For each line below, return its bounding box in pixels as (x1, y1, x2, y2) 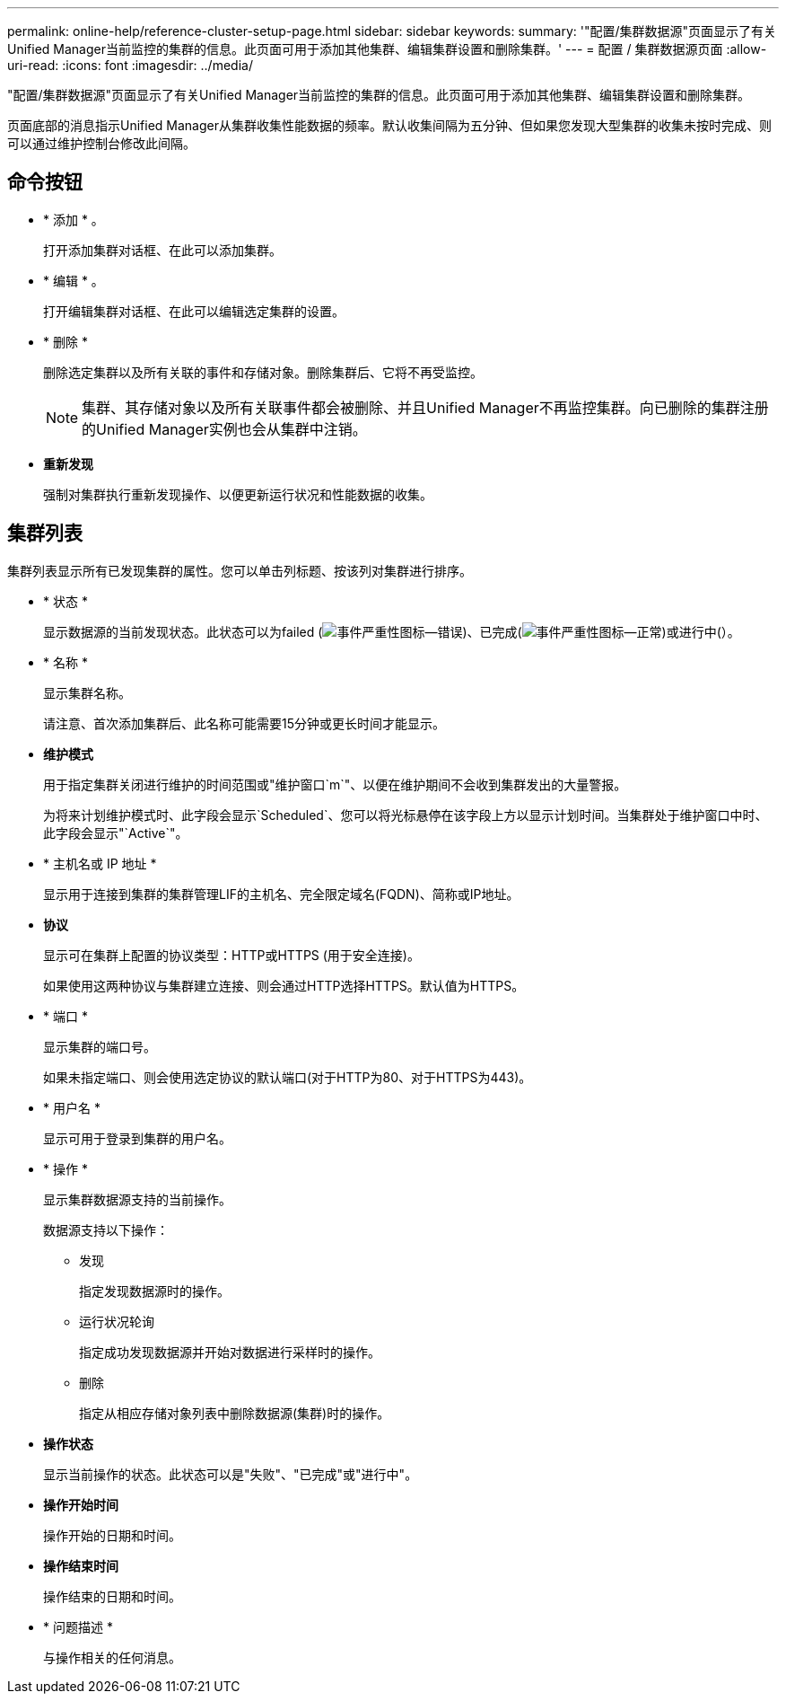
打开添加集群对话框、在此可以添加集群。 (43, 242, 282, 258)
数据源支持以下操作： (43, 1221, 169, 1238)
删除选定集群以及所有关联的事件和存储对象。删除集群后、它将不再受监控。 (43, 364, 483, 380)
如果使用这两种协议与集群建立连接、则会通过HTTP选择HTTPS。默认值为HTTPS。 (43, 977, 525, 993)
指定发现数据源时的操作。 (79, 1282, 230, 1299)
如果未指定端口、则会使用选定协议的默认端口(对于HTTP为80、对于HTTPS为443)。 (43, 1069, 532, 1085)
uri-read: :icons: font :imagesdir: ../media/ (7, 57, 253, 73)
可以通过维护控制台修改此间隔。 (7, 136, 196, 151)
